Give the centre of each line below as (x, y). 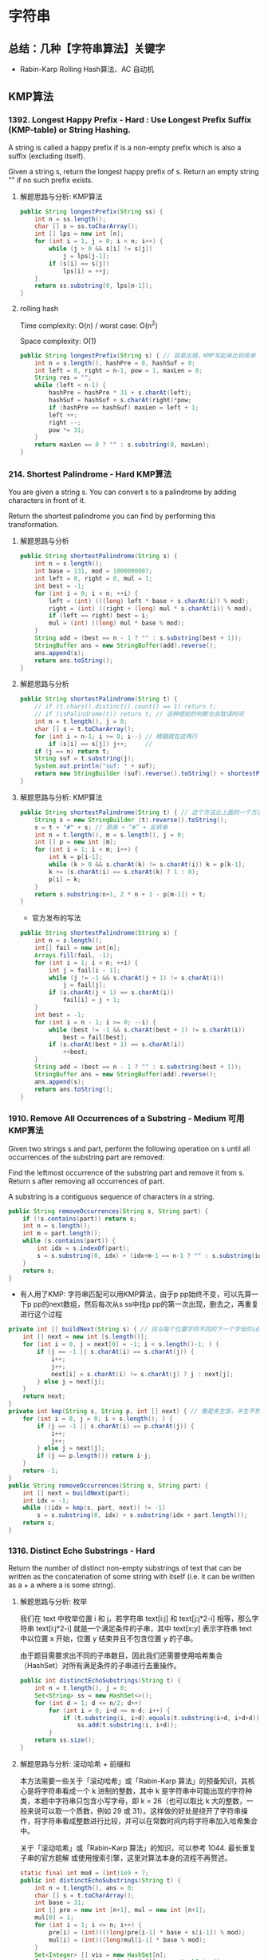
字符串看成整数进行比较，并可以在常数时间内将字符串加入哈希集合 (149, 1821)
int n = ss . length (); (70, 219)
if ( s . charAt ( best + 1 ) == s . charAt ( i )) (117, 1044)
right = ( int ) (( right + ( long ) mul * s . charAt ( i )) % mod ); (151, 609)
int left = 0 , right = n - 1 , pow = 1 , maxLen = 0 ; (119, 370)
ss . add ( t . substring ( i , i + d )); (127, 1725)
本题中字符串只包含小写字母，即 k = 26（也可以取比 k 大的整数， (140, 1801)
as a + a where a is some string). (62, 1585)
